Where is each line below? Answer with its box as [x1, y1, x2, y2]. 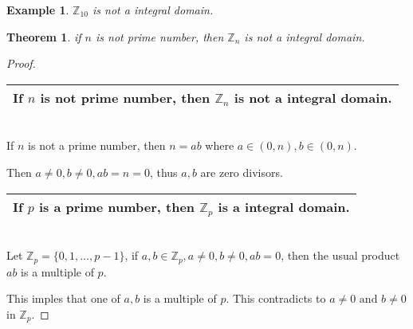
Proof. [6, 55, 36, 72]
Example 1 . [6, 2, 69, 18]
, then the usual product [281, 247, 400, 264]
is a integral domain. [218, 197, 350, 216]
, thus [149, 163, 178, 180]
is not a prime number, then [28, 137, 166, 154]
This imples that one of [6, 290, 120, 307]
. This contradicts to [226, 290, 326, 307]
